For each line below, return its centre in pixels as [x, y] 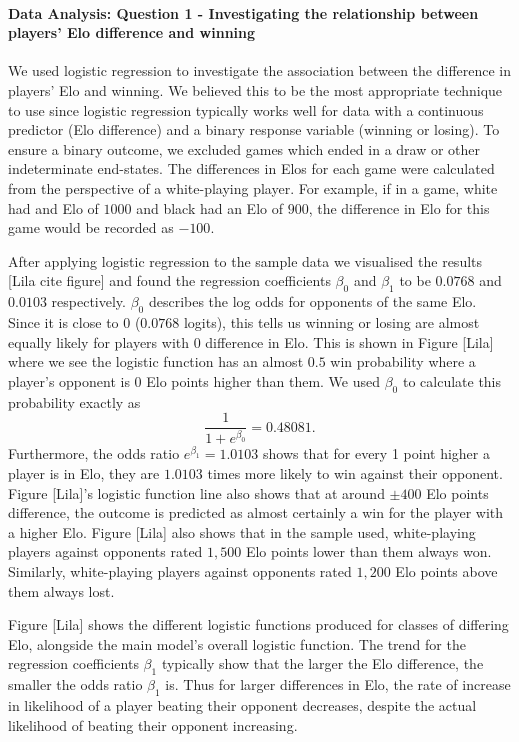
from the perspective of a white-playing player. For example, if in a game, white [253, 187]
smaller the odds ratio [75, 684]
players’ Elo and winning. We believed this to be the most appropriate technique [255, 89]
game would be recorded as [91, 227]
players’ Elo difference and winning [132, 32]
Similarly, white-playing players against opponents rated [180, 571]
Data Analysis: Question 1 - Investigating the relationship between [243, 12]
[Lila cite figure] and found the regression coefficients [169, 280]
